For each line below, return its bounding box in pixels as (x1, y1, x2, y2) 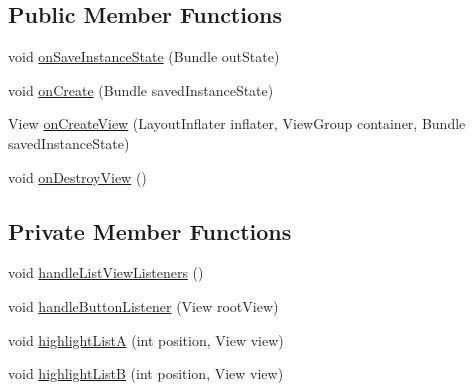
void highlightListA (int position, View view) (8, 329, 284, 350)
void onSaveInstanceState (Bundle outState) (8, 46, 280, 67)
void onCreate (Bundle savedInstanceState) (8, 79, 274, 100)
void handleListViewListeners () (8, 262, 204, 283)
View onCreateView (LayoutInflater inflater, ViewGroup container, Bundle (8, 113, 466, 134)
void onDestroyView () (8, 166, 147, 187)
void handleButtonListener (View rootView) (8, 295, 279, 316)
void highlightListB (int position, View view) (8, 363, 284, 384)
